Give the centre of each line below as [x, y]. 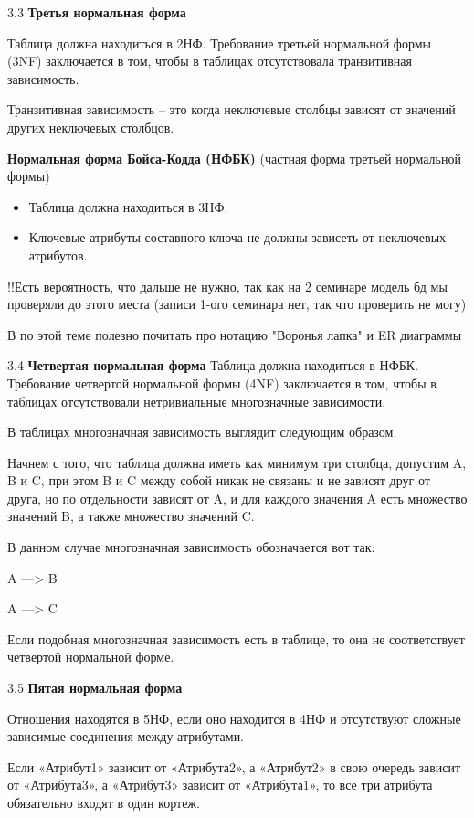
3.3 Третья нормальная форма [97, 12]
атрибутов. [58, 255]
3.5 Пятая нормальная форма [95, 688]
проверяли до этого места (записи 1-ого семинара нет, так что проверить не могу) [237, 304]
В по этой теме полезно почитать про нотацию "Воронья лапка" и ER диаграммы [235, 334]
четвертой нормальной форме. [91, 657]
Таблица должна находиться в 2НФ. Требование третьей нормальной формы [219, 42]
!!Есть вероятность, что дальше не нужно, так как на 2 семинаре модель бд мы [227, 286]
